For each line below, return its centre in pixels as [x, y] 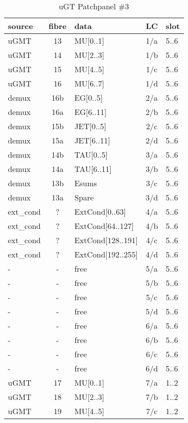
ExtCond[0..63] [100, 211]
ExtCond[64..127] [104, 226]
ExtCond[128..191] [106, 240]
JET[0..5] [90, 126]
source [20, 26]
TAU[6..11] [93, 169]
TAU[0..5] [91, 155]
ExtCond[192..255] [106, 254]
